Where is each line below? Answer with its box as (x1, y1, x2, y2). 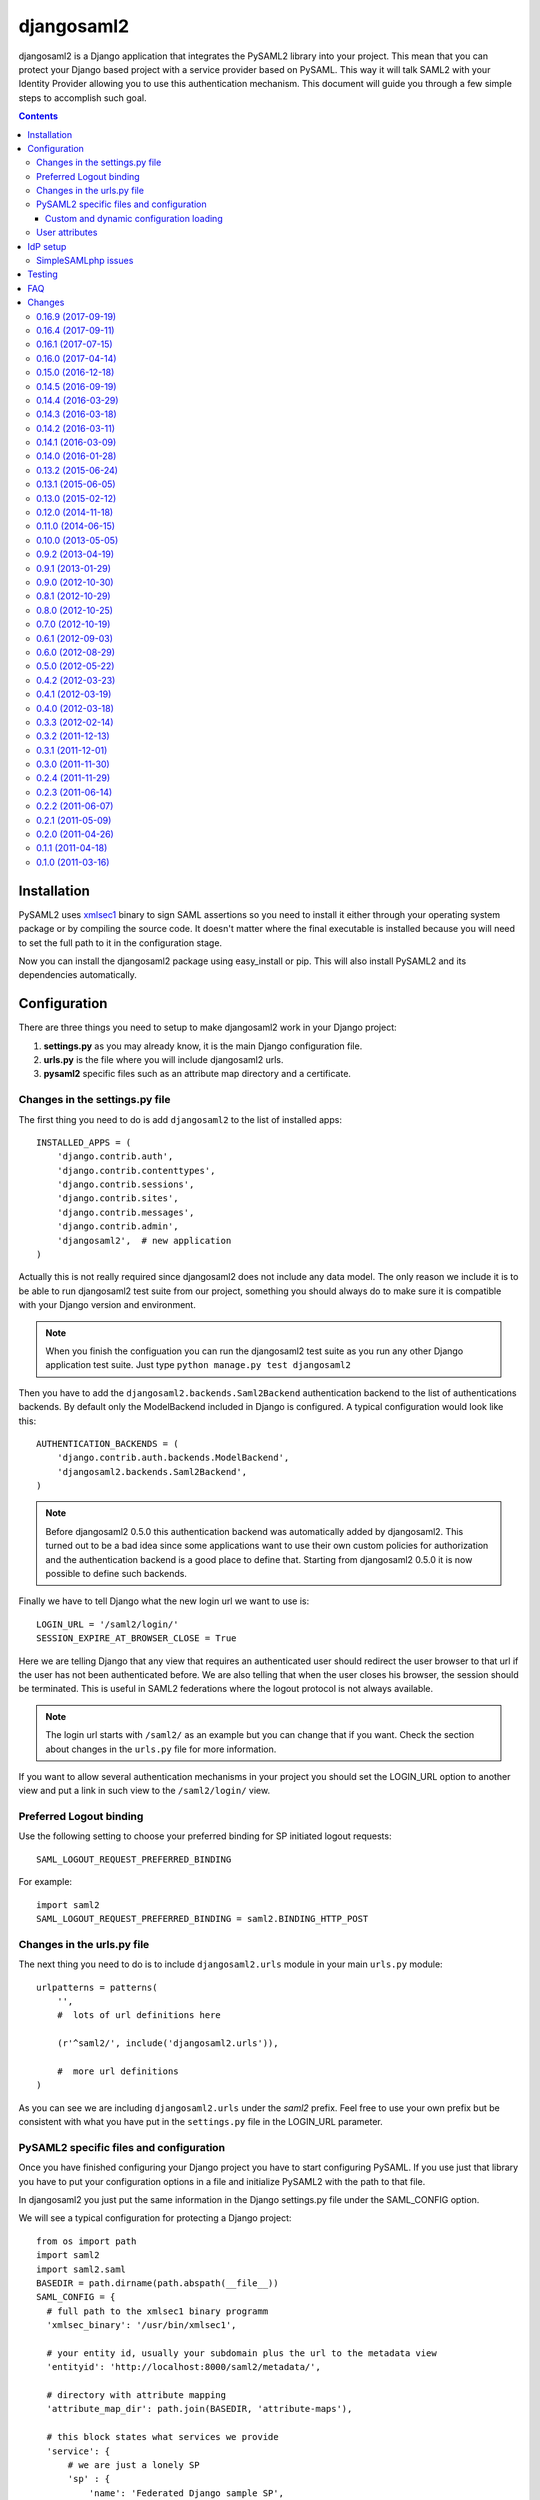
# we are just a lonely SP (67, 2460, 200, 2471)
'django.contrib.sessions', (56, 1179, 195, 1190)
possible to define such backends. (45, 1568, 187, 1580)
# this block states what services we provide (46, 2431, 279, 2443)
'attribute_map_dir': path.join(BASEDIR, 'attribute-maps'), (46, 2403, 353, 2415)
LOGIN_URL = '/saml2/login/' (36, 1618, 179, 1630)
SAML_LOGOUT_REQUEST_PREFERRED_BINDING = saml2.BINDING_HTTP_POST (36, 1913, 369, 1925)
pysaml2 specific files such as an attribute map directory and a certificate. (43, 1068, 352, 1080)
